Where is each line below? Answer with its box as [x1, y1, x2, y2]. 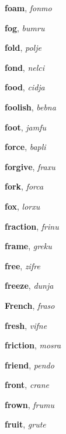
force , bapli [5, 141, 46, 153]
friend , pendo [5, 358, 54, 371]
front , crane [5, 378, 50, 391]
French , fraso [5, 299, 55, 311]
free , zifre [5, 259, 40, 272]
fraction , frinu [5, 220, 59, 232]
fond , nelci [5, 61, 45, 73]
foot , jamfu [5, 120, 47, 133]
